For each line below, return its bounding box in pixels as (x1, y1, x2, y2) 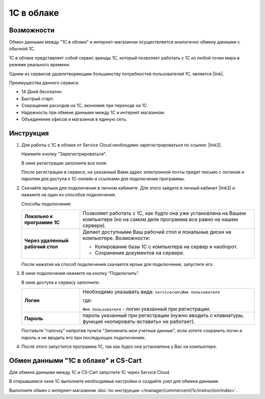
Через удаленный (24, 237, 69, 244)
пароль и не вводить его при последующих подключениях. (21, 334, 146, 341)
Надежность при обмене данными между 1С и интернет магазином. (21, 109, 165, 115)
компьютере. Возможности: (82, 235, 150, 241)
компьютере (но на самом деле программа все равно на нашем (82, 216, 238, 223)
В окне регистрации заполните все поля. (21, 160, 107, 166)
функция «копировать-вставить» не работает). (82, 318, 195, 325)
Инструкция (9, 129, 49, 137)
